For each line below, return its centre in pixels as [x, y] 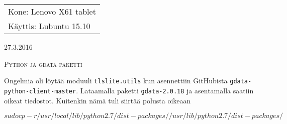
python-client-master [40, 91]
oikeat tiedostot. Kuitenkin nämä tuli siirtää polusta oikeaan [98, 100]
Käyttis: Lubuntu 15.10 [49, 26]
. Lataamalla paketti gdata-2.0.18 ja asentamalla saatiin [165, 90]
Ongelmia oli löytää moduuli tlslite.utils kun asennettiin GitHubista [116, 81]
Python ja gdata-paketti [43, 64]
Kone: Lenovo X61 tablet [52, 11]
